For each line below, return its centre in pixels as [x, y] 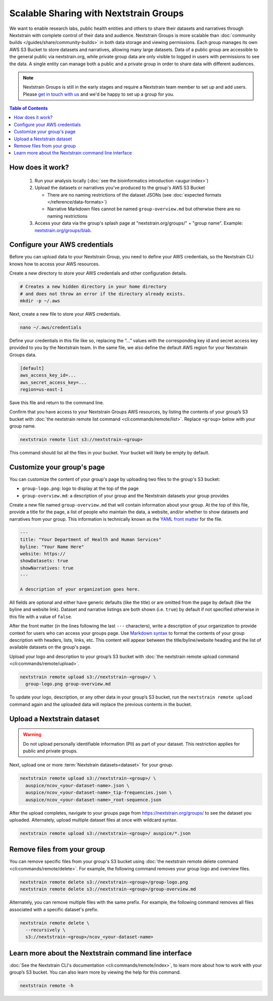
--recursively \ [45, 930]
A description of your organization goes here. [80, 589]
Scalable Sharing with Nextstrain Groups [97, 13]
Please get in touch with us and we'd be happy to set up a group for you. [99, 94]
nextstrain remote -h [47, 986]
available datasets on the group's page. [51, 647]
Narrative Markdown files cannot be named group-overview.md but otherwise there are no [144, 209]
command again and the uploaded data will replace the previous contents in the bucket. [101, 704]
